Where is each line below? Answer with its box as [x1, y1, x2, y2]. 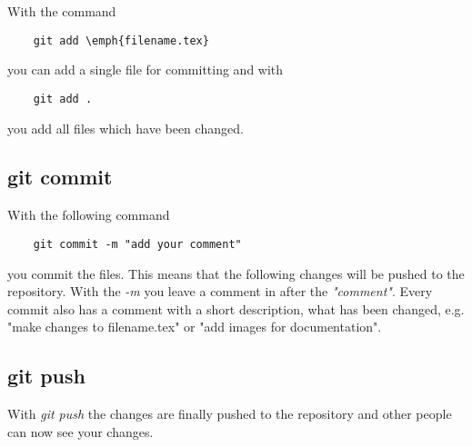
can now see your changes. [7, 422, 154, 441]
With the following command [7, 205, 170, 224]
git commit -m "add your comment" [33, 237, 242, 251]
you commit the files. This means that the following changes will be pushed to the [7, 263, 465, 283]
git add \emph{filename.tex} [33, 34, 209, 47]
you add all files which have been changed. [7, 118, 244, 137]
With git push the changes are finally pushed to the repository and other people [7, 404, 452, 423]
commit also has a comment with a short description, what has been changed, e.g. [7, 299, 465, 318]
